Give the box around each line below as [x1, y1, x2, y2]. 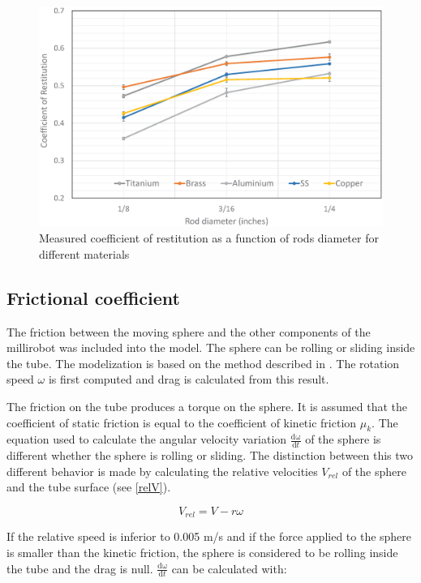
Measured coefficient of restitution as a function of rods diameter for [39, 229, 379, 246]
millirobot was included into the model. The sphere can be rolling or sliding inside [6, 339, 415, 356]
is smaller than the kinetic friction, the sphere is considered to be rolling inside [6, 544, 398, 561]
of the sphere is [305, 431, 381, 448]
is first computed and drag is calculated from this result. [48, 371, 329, 388]
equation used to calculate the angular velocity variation [6, 431, 287, 448]
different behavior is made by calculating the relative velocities [6, 462, 318, 479]
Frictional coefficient [6, 285, 180, 310]
